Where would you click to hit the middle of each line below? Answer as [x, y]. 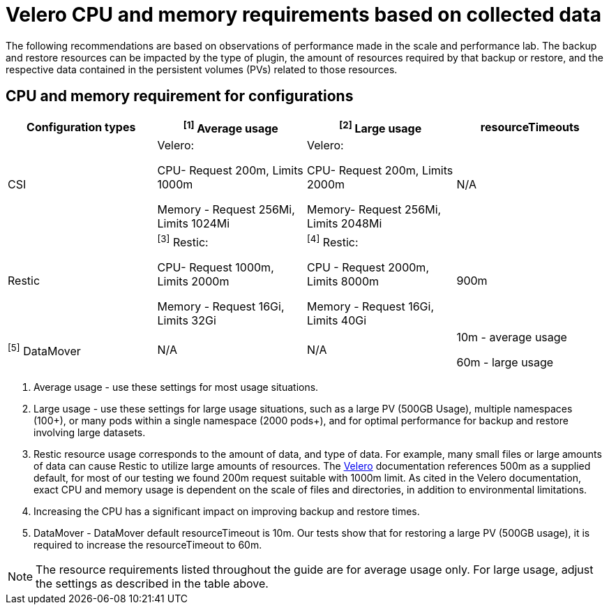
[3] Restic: [183, 241]
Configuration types [81, 127]
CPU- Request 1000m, [216, 268]
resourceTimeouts [530, 127]
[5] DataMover [44, 350]
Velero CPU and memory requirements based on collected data [303, 15]
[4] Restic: [333, 241]
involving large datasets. [90, 433]
